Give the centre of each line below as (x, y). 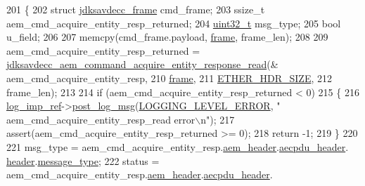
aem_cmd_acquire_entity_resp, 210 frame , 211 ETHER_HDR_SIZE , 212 (169, 78)
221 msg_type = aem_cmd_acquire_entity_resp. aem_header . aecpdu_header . (178, 146)
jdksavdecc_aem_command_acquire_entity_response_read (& (142, 64)
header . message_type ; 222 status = (83, 160)
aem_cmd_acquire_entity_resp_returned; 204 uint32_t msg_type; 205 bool (174, 23)
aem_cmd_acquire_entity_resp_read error (101, 119)
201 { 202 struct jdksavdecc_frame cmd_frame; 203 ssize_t (136, 9)
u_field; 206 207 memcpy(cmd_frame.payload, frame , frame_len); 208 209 (167, 37)
